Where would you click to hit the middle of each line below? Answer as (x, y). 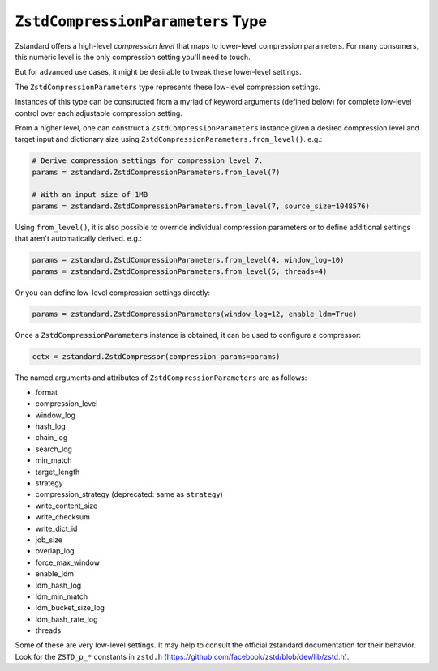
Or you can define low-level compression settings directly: (113, 293)
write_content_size (67, 506)
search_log (54, 449)
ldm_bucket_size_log (70, 608)
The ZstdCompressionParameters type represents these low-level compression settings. (167, 87)
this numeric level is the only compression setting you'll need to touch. (133, 57)
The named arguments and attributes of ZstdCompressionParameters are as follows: (161, 378)
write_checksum (63, 517)
